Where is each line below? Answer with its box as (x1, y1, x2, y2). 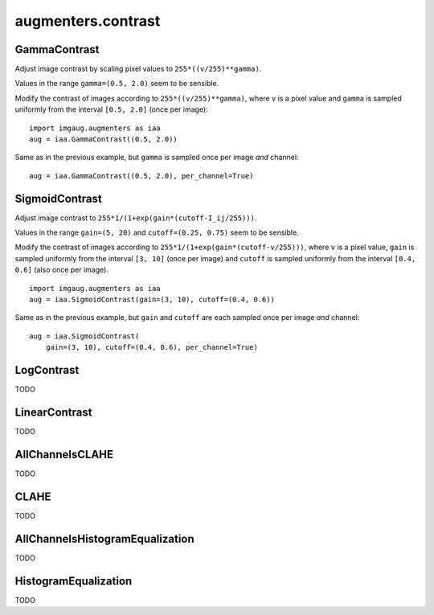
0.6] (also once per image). (14, 265, 108, 275)
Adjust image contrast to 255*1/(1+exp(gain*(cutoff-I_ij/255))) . (14, 213, 257, 223)
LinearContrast (14, 405, 92, 419)
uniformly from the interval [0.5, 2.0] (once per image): (14, 105, 208, 114)
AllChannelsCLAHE (14, 447, 114, 461)
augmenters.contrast (14, 12, 161, 30)
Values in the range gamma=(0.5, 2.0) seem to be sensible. (14, 79, 219, 88)
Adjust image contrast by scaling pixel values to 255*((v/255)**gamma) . (14, 64, 262, 74)
